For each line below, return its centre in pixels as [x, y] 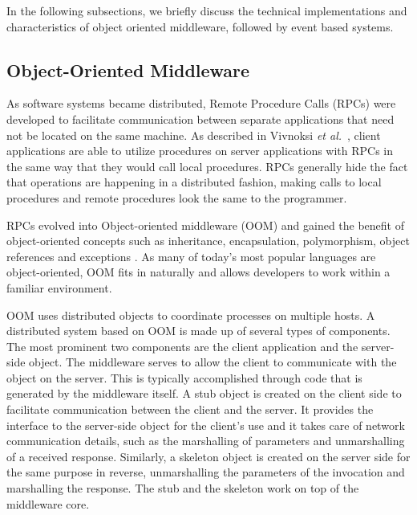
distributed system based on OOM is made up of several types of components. [198, 331]
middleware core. [48, 503]
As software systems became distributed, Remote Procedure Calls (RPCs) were [201, 103]
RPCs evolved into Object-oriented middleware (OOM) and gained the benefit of [206, 225]
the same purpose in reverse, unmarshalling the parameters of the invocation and [206, 472]
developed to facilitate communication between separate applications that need [200, 119]
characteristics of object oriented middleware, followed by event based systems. [200, 26]
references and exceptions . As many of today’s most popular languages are [191, 256]
